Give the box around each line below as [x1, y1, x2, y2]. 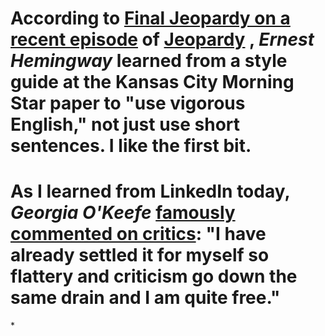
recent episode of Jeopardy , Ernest [10, 28, 315, 51]
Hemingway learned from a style [10, 50, 288, 72]
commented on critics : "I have [10, 223, 267, 246]
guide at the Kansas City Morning [10, 71, 295, 94]
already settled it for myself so [10, 244, 270, 267]
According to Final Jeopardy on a [10, 7, 291, 30]
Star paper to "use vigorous [10, 92, 246, 115]
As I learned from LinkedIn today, [10, 180, 290, 203]
